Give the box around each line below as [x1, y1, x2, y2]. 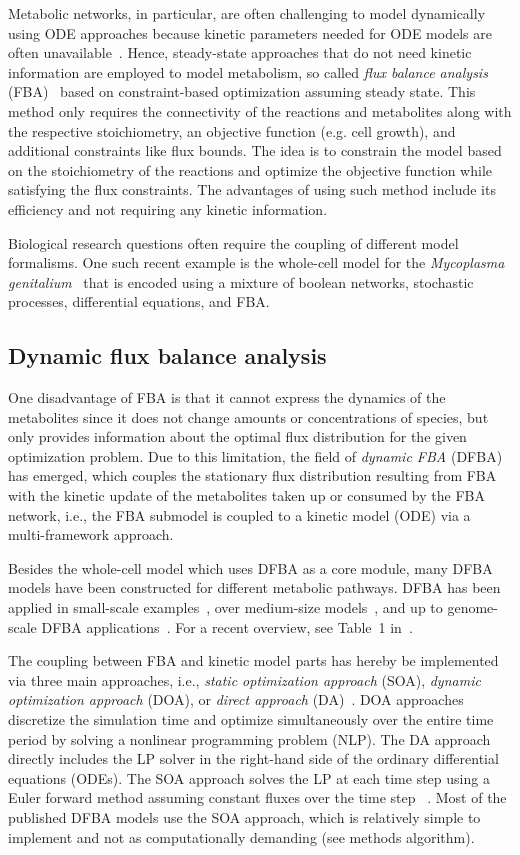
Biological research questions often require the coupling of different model [8, 232, 459, 253]
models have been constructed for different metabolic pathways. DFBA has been [8, 577, 501, 598]
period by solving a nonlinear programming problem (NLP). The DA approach [8, 728, 491, 749]
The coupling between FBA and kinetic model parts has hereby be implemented [8, 650, 499, 671]
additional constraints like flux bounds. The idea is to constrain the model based [8, 140, 502, 161]
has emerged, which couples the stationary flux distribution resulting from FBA [8, 465, 497, 486]
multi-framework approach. [8, 524, 174, 545]
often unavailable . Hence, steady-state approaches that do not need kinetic [8, 42, 472, 63]
